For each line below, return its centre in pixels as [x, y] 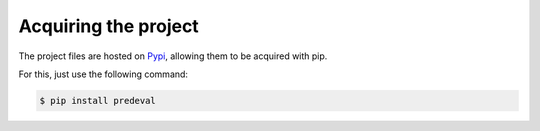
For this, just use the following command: [103, 74]
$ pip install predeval [98, 100]
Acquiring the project [108, 26]
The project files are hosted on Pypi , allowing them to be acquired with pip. [173, 56]
